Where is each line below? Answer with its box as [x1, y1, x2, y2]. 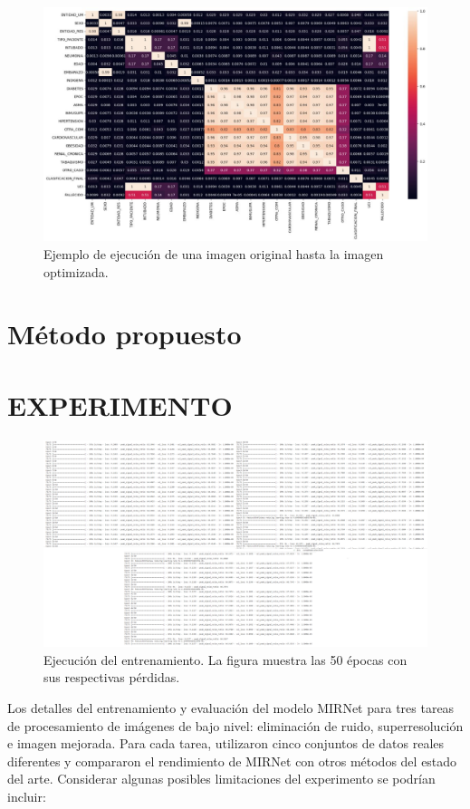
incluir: [7, 786, 46, 805]
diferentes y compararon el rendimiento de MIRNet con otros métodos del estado [7, 751, 457, 770]
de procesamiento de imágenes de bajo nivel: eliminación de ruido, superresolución [7, 716, 464, 735]
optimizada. [43, 262, 109, 281]
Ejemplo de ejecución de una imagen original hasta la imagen [43, 244, 384, 263]
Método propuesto [7, 315, 242, 352]
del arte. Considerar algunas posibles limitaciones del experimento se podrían [7, 769, 436, 788]
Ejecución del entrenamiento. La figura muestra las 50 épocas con [43, 650, 408, 669]
